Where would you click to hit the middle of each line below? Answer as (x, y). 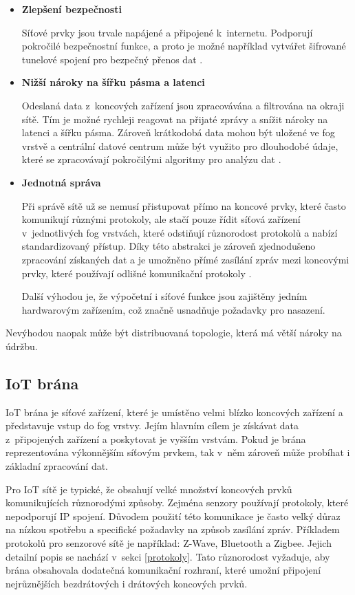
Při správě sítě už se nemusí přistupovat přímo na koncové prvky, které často (184, 205)
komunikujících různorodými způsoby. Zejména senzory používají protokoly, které (177, 502)
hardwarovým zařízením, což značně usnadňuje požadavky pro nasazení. (173, 309)
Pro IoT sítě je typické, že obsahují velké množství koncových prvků (149, 489)
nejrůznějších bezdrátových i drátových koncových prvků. (127, 583)
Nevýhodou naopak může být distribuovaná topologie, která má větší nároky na (174, 333)
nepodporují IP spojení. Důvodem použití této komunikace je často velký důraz (173, 516)
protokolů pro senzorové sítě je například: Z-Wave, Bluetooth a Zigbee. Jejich (169, 543)
